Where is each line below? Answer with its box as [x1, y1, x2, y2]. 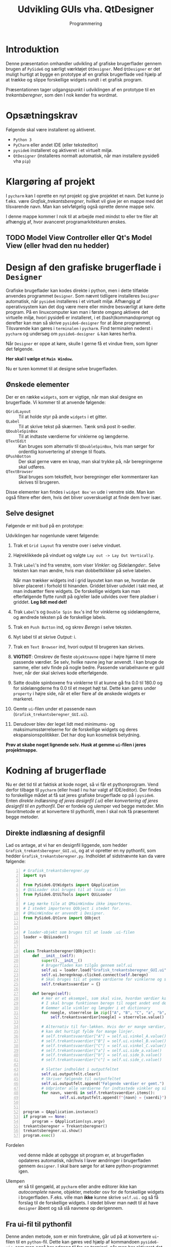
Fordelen [6, 1142, 24, 1148]
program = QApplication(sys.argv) [32, 1119, 106, 1124]
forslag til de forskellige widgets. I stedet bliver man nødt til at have [18, 1200, 159, 1206]
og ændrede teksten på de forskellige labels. [13, 614, 107, 620]
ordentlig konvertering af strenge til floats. [18, 449, 107, 455]
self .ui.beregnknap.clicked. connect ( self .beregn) [41, 972, 149, 977]
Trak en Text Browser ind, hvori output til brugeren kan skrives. [13, 643, 145, 649]
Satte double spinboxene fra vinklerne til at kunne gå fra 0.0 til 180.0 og [13, 679, 163, 686]
